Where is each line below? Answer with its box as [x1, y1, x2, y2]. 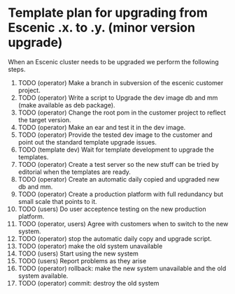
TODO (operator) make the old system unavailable [17, 242, 163, 250]
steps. [8, 65, 26, 73]
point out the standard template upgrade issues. [17, 138, 157, 146]
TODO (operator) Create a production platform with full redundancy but [17, 190, 224, 198]
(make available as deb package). [17, 101, 115, 109]
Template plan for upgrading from [8, 5, 208, 21]
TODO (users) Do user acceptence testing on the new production [17, 205, 206, 213]
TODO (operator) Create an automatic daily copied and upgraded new [17, 175, 220, 183]
